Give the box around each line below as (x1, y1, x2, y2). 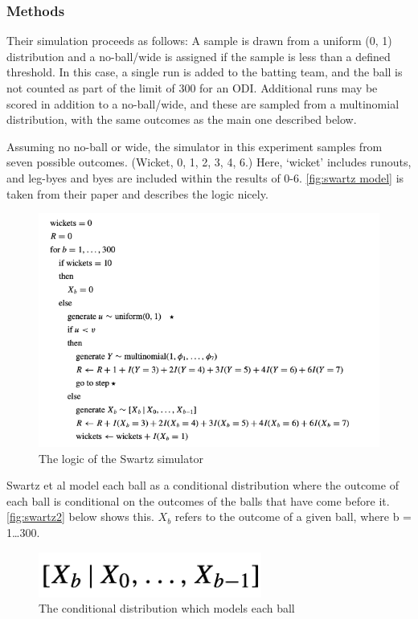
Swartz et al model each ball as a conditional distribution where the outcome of (6, 477, 399, 494)
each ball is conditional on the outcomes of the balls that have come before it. (6, 492, 390, 509)
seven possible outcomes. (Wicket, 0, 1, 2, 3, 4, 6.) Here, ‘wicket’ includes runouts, (6, 154, 412, 170)
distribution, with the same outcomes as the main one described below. (6, 111, 357, 128)
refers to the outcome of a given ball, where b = (174, 508, 412, 525)
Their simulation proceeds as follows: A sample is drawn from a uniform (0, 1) (6, 32, 392, 49)
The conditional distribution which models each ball (39, 600, 295, 617)
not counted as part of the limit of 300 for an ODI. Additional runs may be (6, 80, 378, 96)
